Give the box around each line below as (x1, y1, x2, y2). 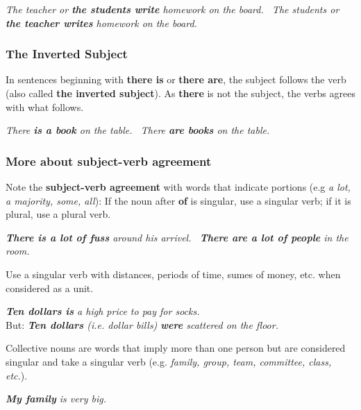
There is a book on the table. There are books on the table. (6, 123, 270, 137)
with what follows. (6, 99, 84, 114)
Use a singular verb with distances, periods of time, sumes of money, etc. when (6, 266, 341, 281)
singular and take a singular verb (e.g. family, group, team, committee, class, (6, 354, 332, 368)
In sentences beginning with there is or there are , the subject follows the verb (6, 72, 346, 87)
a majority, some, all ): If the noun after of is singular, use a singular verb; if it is (6, 193, 351, 207)
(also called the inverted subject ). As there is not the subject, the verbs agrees (6, 86, 355, 100)
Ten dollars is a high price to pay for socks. (6, 304, 200, 318)
